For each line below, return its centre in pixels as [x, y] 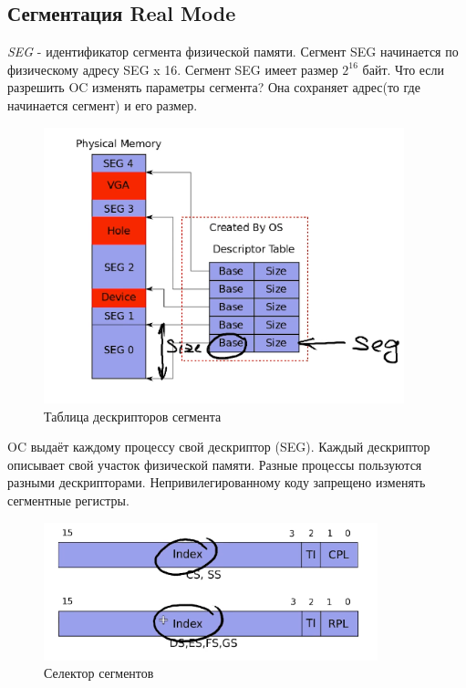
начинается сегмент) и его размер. [103, 104]
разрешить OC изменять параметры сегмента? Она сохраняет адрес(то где [214, 87]
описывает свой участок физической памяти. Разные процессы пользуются [215, 464]
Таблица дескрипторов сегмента [133, 416]
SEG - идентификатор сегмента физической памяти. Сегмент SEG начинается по [233, 52]
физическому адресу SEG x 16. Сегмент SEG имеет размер [173, 69]
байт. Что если [404, 69]
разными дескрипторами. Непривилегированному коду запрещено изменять [217, 482]
